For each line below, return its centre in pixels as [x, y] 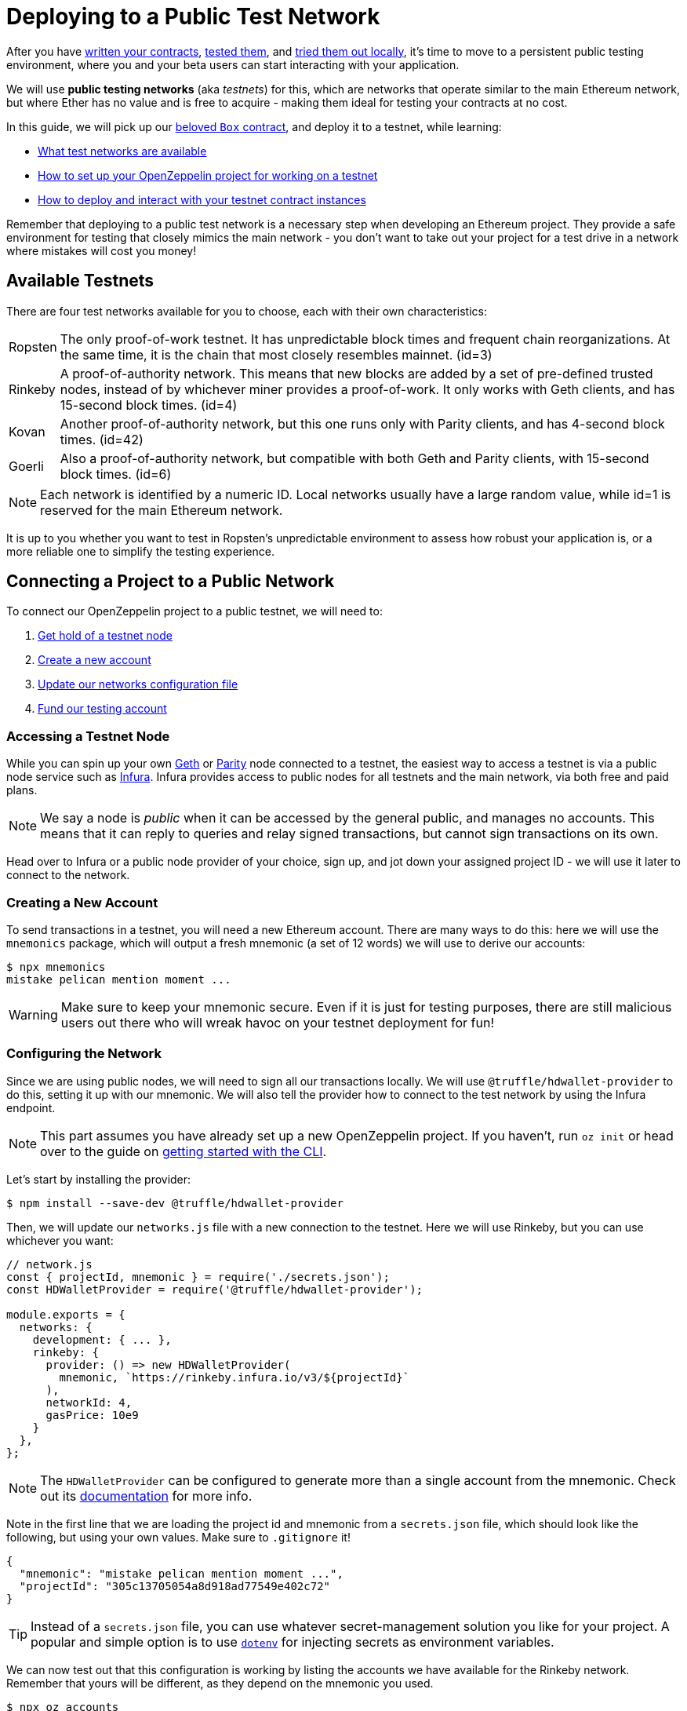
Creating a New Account [82, 902]
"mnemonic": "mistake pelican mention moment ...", [181, 1573]
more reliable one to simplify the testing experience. [140, 551]
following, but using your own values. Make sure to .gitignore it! [178, 1537]
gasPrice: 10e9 [92, 1415]
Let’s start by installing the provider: [99, 1179]
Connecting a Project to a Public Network [171, 582]
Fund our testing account [102, 709]
